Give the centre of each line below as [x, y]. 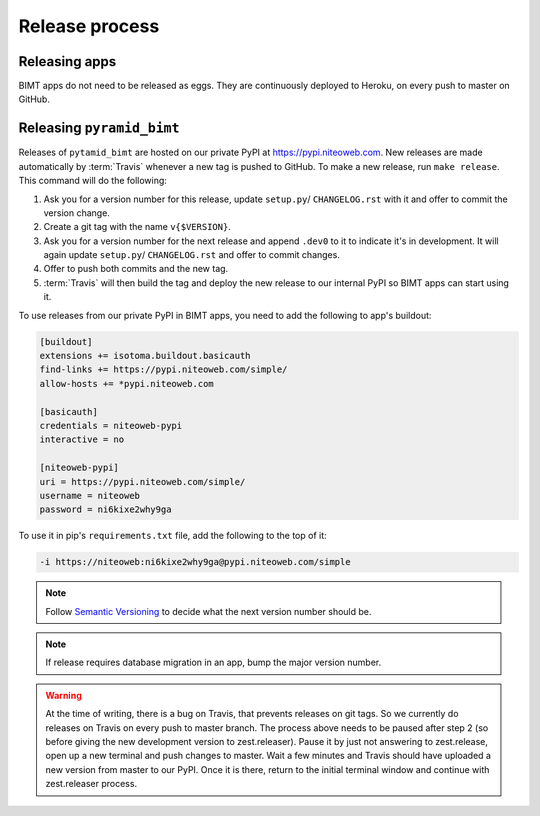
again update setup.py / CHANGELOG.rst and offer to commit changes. [191, 255]
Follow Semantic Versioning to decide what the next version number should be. [208, 611]
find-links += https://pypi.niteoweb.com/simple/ [163, 369]
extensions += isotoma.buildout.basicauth [145, 356]
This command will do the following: [92, 181]
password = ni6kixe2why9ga [105, 509]
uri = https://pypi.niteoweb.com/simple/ [142, 481]
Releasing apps [67, 61]
